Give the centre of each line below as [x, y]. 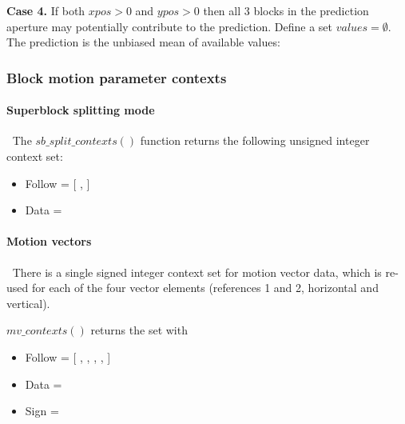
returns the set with [139, 330]
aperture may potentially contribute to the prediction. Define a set [170, 26]
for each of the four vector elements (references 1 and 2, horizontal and [205, 288]
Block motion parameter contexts [117, 77]
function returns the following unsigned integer [255, 140]
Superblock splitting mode [81, 110]
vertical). [28, 303]
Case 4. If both [46, 10]
